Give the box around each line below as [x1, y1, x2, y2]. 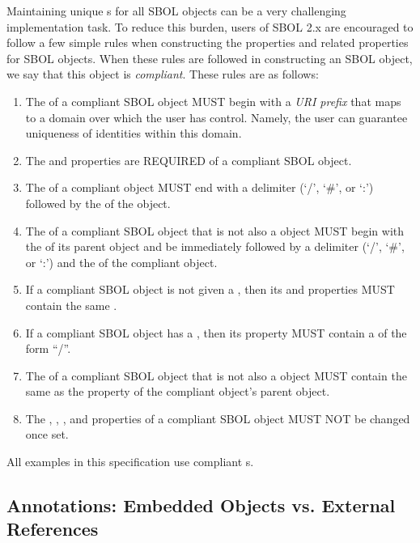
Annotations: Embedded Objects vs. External [6, 493, 396, 518]
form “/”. [25, 340, 71, 357]
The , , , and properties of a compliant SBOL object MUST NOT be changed [25, 409, 410, 426]
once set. [25, 426, 69, 443]
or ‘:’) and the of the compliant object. [25, 253, 218, 270]
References [6, 516, 99, 541]
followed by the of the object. [25, 194, 171, 211]
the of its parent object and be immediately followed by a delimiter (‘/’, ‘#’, [25, 238, 405, 255]
